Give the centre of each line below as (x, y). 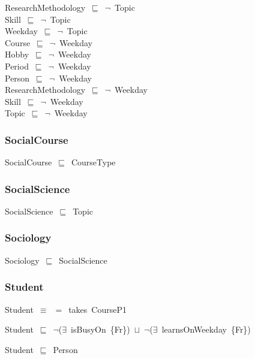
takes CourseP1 (97, 309)
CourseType (93, 162)
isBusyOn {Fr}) (100, 329)
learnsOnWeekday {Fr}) (206, 329)
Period (17, 66)
